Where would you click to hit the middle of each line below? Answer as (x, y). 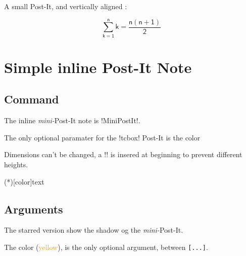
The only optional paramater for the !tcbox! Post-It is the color (102, 137)
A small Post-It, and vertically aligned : (66, 6)
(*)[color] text (24, 181)
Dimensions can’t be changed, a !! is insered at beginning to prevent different (123, 154)
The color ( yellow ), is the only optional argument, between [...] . (106, 247)
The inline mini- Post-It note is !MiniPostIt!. (72, 120)
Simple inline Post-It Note (98, 67)
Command (32, 99)
